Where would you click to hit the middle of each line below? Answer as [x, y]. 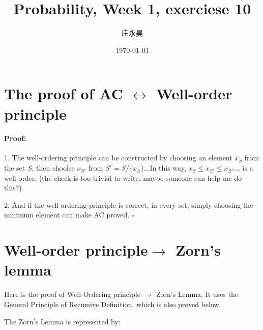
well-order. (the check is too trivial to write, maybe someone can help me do [123, 177]
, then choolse [53, 168]
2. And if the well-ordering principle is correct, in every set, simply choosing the [129, 204]
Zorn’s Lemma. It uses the [197, 294]
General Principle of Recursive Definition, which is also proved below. [113, 304]
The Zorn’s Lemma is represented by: [62, 321]
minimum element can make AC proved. [67, 215]
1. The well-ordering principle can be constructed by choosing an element [118, 158]
